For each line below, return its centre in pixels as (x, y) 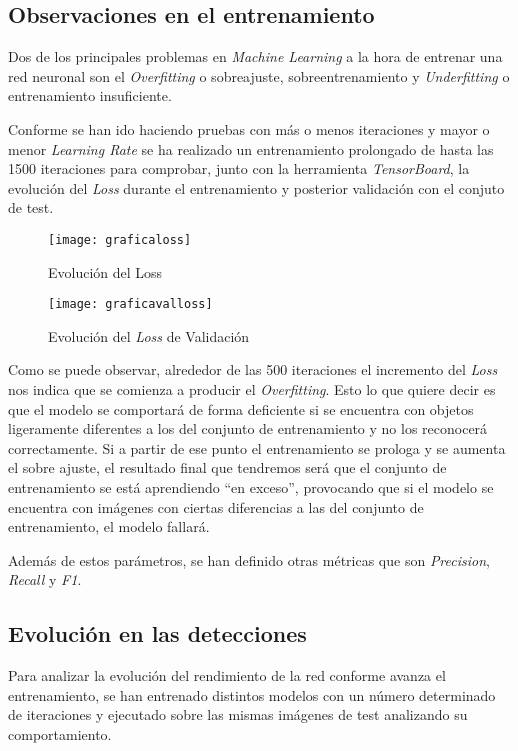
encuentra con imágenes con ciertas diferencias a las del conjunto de (216, 506)
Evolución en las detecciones (157, 633)
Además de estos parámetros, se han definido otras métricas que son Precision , (249, 559)
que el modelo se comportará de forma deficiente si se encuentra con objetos (241, 408)
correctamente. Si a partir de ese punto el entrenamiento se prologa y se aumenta (257, 447)
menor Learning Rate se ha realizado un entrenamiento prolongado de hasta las (251, 148)
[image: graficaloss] (120, 239)
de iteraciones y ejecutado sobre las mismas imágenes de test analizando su (238, 714)
